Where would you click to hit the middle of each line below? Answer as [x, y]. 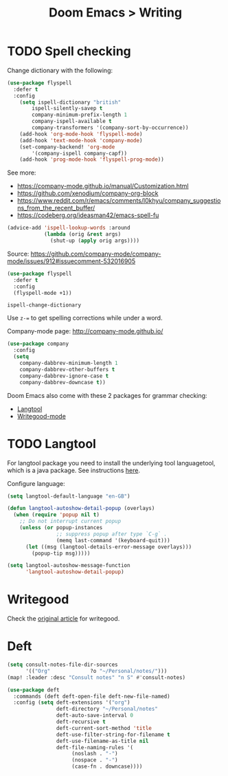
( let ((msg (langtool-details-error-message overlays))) [109, 547]
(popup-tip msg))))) [61, 553]
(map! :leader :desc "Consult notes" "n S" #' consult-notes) [96, 677]
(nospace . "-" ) [95, 760]
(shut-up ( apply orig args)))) [95, 241]
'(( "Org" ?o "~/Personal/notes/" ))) [96, 671]
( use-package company [38, 344]
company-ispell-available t [72, 122]
